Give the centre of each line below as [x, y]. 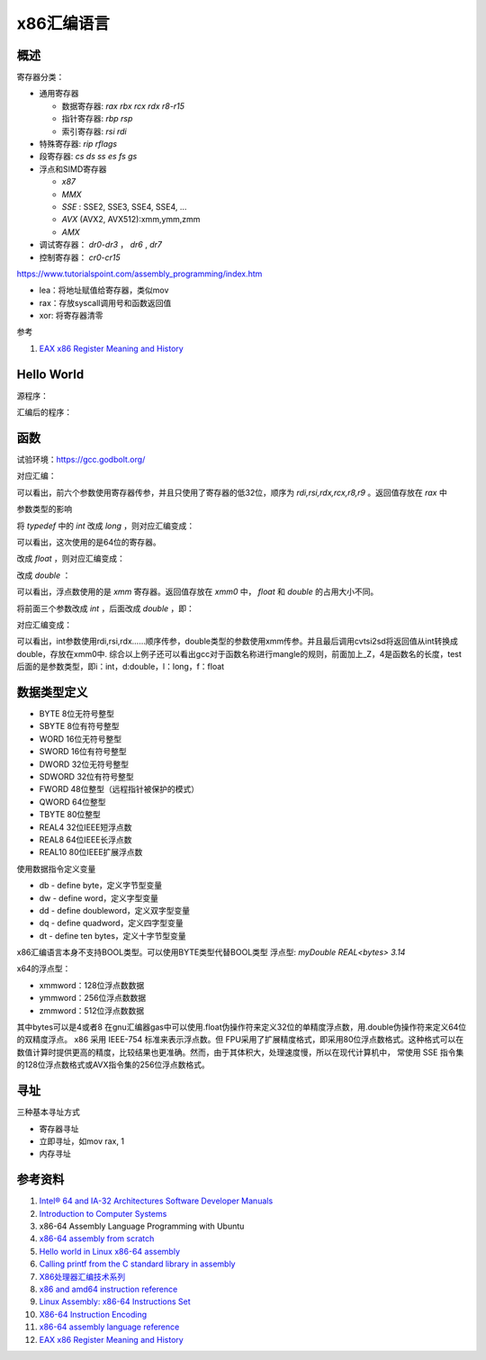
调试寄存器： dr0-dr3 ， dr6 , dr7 [100, 245]
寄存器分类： [40, 77]
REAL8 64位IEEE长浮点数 [85, 839]
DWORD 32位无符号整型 [84, 764]
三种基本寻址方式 [48, 1112]
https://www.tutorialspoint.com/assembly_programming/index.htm [139, 274]
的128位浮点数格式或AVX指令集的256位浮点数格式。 [113, 1065]
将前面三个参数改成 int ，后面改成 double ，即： [106, 608]
